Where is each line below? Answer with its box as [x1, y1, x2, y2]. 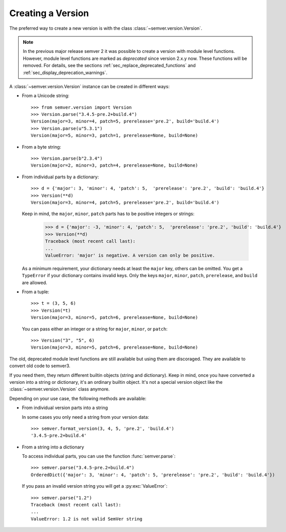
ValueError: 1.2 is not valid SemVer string [31, 516, 143, 521]
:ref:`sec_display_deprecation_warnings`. [23, 70, 108, 76]
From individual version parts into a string [22, 405, 108, 411]
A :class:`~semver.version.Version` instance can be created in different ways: [9, 83, 170, 89]
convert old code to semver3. [9, 363, 70, 369]
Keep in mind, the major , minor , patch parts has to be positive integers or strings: [22, 211, 195, 217]
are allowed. [22, 280, 47, 286]
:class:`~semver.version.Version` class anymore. [9, 386, 110, 392]
